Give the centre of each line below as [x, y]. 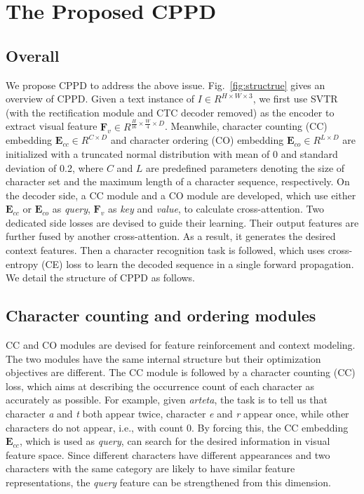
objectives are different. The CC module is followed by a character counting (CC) [181, 372]
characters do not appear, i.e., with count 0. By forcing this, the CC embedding [177, 427]
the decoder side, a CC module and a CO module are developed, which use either [181, 195]
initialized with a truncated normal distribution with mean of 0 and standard [172, 153]
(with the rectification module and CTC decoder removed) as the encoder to [170, 112]
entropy [22, 263]
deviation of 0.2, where [55, 167]
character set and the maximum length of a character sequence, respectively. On [178, 181]
